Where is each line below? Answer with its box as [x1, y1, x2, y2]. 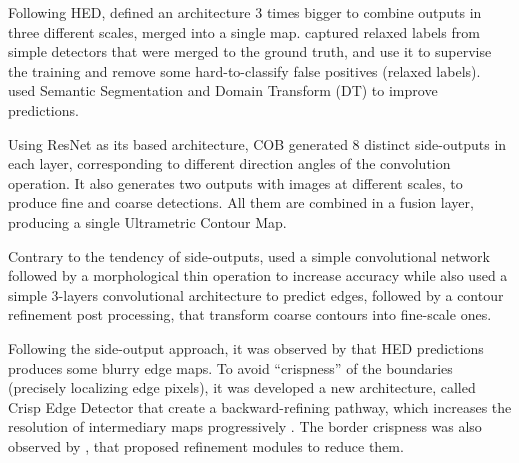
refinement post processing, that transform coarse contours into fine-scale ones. [8, 304, 492, 325]
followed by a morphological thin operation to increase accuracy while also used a [8, 265, 508, 286]
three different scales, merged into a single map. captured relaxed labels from [8, 21, 480, 42]
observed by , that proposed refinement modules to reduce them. [8, 435, 404, 456]
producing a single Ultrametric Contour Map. [8, 211, 287, 232]
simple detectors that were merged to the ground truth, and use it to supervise [8, 41, 492, 62]
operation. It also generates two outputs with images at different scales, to [8, 172, 463, 193]
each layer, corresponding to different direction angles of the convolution [8, 153, 451, 174]
